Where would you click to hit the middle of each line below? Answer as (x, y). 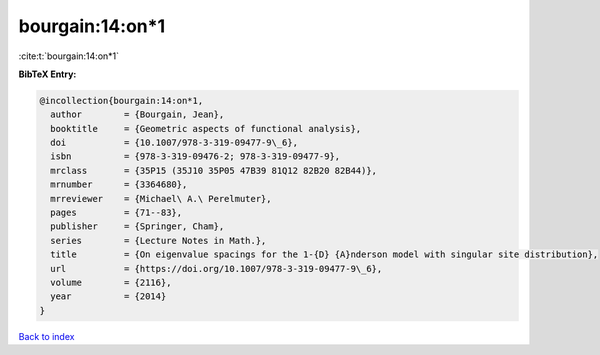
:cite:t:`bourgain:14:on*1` (69, 56)
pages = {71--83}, (116, 213)
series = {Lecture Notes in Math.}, (158, 240)
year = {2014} (108, 296)
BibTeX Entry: (47, 74)
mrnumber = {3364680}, (119, 184)
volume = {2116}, (111, 282)
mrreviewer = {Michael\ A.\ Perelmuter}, (161, 198)
